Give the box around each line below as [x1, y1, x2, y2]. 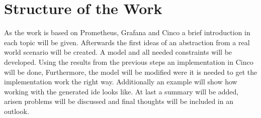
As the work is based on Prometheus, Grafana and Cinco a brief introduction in [4, 27, 250, 38]
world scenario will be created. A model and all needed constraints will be [4, 47, 232, 57]
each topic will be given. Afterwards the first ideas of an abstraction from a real [4, 37, 250, 47]
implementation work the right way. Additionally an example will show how [4, 76, 237, 87]
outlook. [4, 105, 29, 116]
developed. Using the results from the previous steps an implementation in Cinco [4, 56, 253, 67]
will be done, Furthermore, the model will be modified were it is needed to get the [4, 66, 257, 77]
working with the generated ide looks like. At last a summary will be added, [4, 86, 239, 96]
